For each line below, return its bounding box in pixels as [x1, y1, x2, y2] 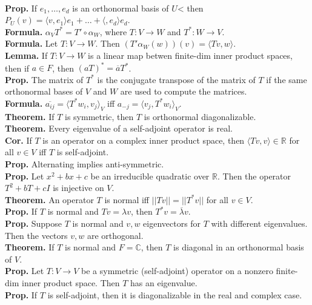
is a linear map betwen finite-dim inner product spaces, [88, 49, 293, 61]
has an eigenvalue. [130, 276, 197, 289]
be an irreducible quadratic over [90, 169, 210, 182]
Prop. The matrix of [5, 73, 84, 85]
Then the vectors [5, 229, 68, 241]
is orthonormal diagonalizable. [144, 110, 256, 122]
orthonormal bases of [5, 85, 83, 98]
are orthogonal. [87, 229, 144, 241]
